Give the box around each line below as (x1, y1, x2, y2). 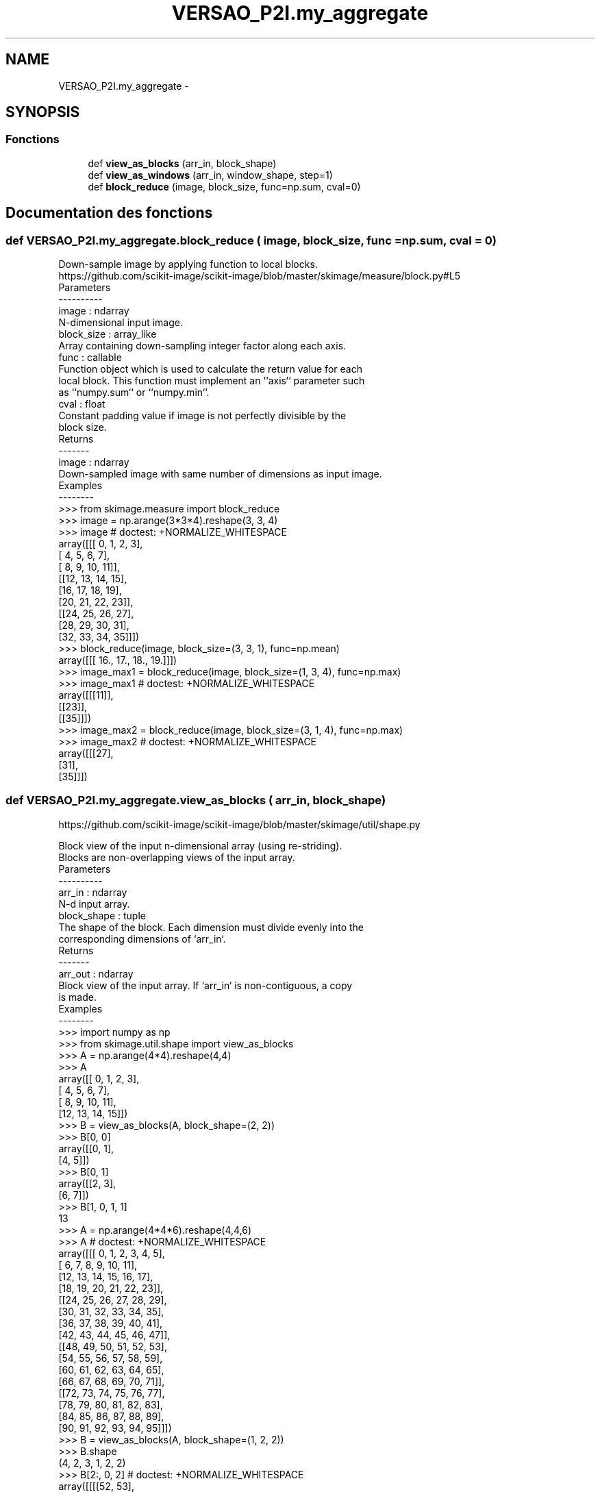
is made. (58, 991, 97, 1003)
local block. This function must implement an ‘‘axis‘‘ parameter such (58, 375, 365, 387)
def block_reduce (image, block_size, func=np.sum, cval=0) (88, 180, 361, 192)
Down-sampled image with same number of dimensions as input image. (58, 468, 382, 480)
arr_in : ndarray (58, 886, 127, 898)
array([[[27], (58, 747, 114, 760)
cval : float (58, 398, 105, 410)
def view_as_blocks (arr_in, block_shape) (88, 157, 277, 169)
